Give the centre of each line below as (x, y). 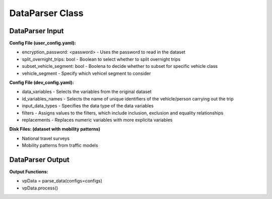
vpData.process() (40, 188)
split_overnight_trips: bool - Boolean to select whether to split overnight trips (101, 59)
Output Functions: (29, 172)
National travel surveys (46, 138)
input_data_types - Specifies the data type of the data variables (88, 106)
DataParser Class (46, 13)
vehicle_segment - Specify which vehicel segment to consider (86, 73)
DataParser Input (37, 31)
